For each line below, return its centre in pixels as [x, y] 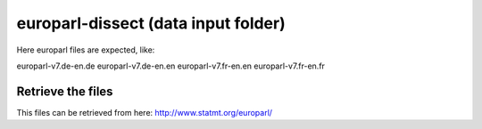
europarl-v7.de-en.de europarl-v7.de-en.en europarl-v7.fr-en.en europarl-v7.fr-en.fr [171, 66]
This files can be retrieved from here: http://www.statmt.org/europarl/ [144, 112]
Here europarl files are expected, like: [86, 50]
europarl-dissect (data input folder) [151, 23]
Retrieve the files [65, 91]
